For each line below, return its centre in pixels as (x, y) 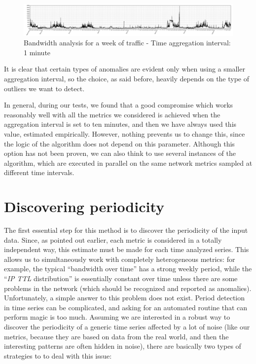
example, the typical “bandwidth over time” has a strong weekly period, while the (128, 269)
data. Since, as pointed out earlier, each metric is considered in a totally (113, 239)
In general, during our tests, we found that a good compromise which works (119, 105)
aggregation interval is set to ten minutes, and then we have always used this (120, 124)
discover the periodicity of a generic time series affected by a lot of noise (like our (127, 326)
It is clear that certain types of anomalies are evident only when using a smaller (125, 69)
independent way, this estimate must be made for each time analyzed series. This (127, 249)
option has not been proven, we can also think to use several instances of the (120, 153)
